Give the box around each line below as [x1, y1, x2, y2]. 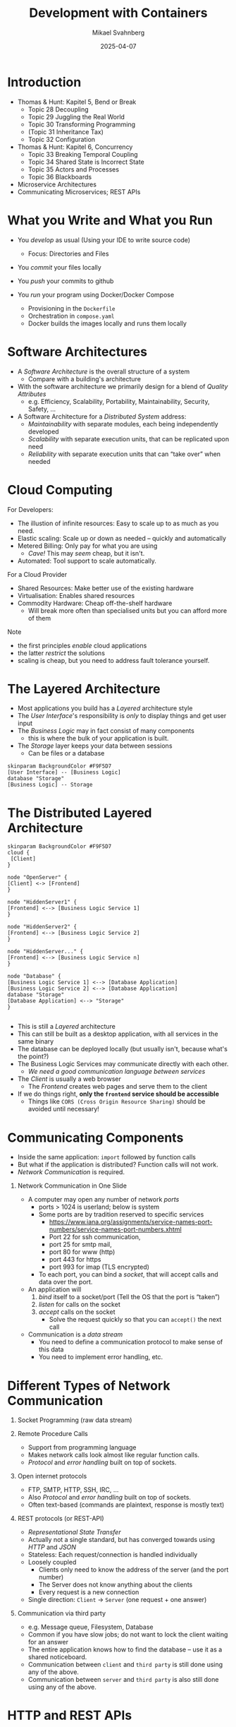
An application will [27, 1285, 82, 1293]
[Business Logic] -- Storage [7, 782, 93, 789]
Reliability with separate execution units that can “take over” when [27, 450, 221, 458]
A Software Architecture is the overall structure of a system [17, 367, 190, 376]
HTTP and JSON [27, 1543, 76, 1551]
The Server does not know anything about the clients [38, 1580, 193, 1589]
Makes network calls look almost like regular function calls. [27, 1451, 199, 1459]
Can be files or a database [27, 749, 105, 758]
